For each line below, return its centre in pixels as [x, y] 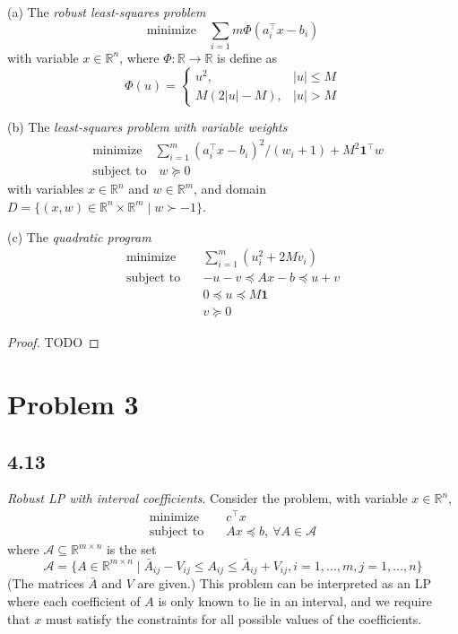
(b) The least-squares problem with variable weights [147, 127]
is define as [247, 57]
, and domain [230, 189]
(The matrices [46, 583]
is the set [131, 549]
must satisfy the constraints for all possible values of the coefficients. [234, 618]
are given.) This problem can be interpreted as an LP [284, 583]
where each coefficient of [74, 601]
